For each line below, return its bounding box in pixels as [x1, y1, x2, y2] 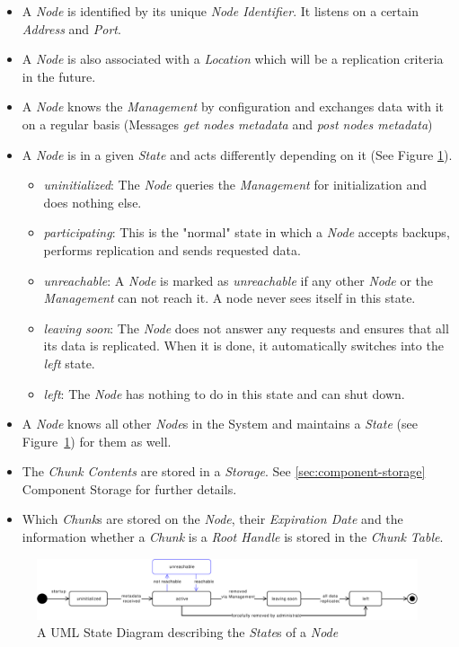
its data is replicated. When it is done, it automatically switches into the [43, 336, 444, 355]
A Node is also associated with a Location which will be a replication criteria [22, 49, 444, 68]
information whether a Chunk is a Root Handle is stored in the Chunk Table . [22, 527, 444, 546]
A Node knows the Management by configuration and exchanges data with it [22, 97, 444, 116]
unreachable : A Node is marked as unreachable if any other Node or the [43, 270, 434, 289]
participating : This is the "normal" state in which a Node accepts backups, [43, 223, 450, 242]
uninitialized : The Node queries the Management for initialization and [43, 175, 428, 194]
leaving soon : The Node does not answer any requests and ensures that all [43, 318, 449, 337]
